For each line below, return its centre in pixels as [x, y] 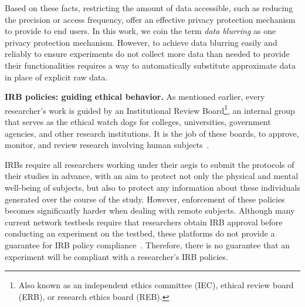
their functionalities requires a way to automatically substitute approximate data [150, 65]
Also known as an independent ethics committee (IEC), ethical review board [156, 285]
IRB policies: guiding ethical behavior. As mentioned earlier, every [135, 97]
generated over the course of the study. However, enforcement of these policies [145, 199]
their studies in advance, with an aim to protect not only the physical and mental [152, 176]
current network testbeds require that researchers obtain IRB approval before [144, 222]
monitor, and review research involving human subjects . [107, 145]
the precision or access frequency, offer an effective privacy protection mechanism [150, 19]
